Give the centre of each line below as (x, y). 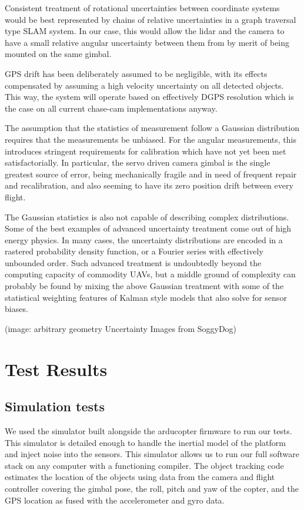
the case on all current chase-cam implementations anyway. (111, 108)
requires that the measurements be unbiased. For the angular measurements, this (151, 139)
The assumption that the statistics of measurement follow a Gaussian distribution (152, 128)
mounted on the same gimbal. (58, 54)
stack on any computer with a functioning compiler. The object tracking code (144, 465)
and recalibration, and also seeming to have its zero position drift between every (149, 185)
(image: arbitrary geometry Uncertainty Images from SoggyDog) (121, 328)
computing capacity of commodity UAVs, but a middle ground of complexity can (150, 274)
